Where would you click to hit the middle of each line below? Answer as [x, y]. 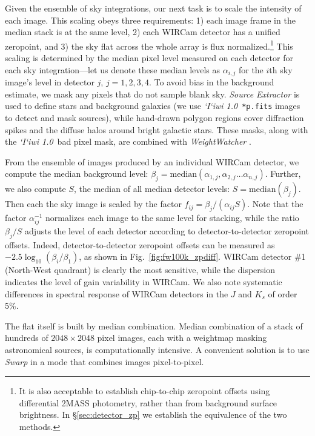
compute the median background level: [77, 173]
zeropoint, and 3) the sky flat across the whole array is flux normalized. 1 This [149, 45]
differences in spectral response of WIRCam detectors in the [117, 293]
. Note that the [275, 204]
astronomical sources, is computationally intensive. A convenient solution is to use [157, 349]
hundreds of [27, 338]
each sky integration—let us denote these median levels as [113, 69]
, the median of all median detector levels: [152, 189]
